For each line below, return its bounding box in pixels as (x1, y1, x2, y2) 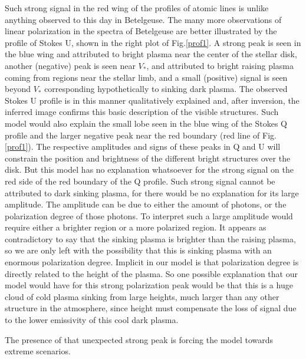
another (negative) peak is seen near (5, 59, 136, 71)
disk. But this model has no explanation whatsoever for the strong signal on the (5, 163, 294, 176)
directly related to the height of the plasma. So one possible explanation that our (5, 267, 298, 279)
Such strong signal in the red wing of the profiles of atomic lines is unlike (5, 2, 269, 14)
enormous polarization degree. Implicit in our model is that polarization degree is (5, 256, 299, 268)
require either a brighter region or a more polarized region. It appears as (5, 221, 266, 233)
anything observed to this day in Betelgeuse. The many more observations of (5, 13, 282, 25)
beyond (5, 83, 31, 95)
